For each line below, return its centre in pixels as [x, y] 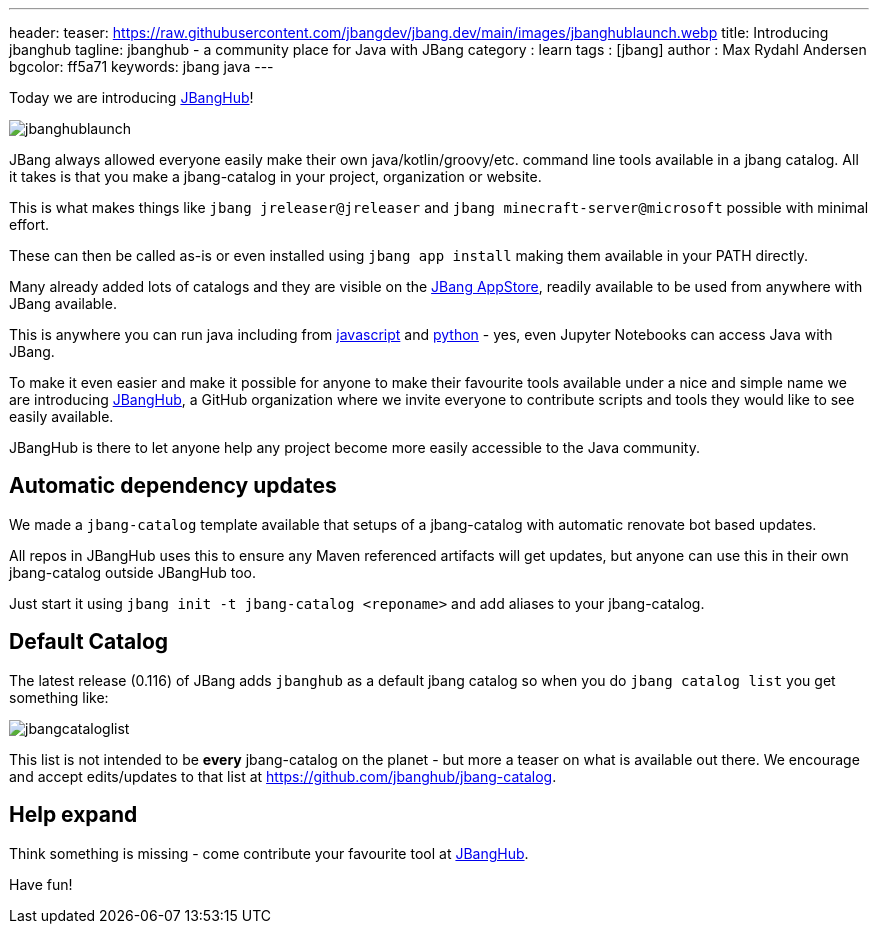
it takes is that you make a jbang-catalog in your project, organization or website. [275, 176]
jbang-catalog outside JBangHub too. [132, 572]
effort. [29, 224]
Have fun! [41, 884]
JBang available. [63, 303]
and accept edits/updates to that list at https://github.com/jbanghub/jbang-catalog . [283, 776]
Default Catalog [89, 642]
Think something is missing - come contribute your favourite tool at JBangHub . [269, 853]
